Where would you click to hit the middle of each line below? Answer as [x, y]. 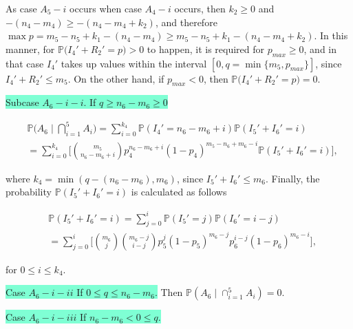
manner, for [30, 49]
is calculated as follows [179, 192]
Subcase [22, 102]
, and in [320, 49]
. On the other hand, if [116, 78]
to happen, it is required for [206, 49]
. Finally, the [293, 178]
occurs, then [200, 8]
